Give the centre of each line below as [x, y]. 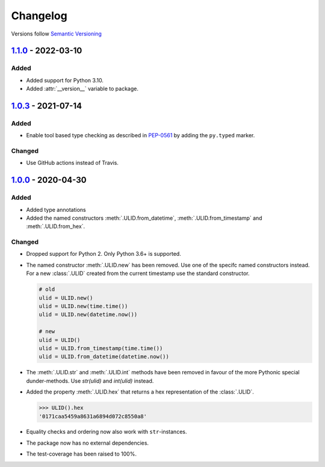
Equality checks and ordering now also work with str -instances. [107, 432]
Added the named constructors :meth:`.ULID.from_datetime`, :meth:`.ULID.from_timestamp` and [144, 218]
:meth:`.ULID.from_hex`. [56, 226]
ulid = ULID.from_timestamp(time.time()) [101, 348]
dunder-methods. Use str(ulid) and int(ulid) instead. [90, 381]
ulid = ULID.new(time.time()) [83, 306]
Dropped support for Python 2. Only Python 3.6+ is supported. [104, 254]
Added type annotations [56, 209]
